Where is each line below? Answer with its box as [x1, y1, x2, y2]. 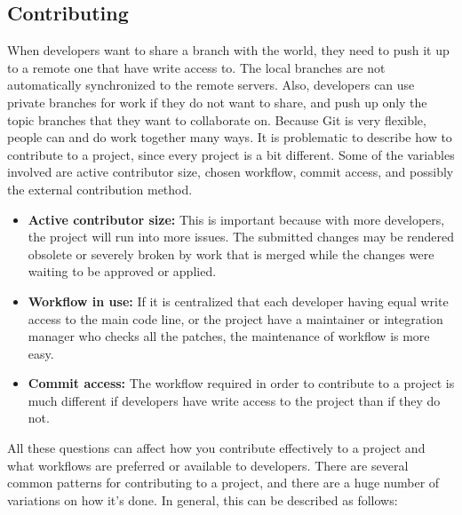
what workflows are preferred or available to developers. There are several [7, 456, 409, 474]
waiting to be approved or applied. [28, 262, 217, 281]
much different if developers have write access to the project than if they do [28, 391, 441, 409]
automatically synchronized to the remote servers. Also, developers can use [7, 75, 415, 94]
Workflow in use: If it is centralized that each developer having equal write [28, 291, 449, 310]
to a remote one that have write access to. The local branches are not [7, 58, 386, 76]
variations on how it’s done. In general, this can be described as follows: [7, 490, 398, 509]
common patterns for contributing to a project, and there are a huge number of [7, 473, 440, 492]
